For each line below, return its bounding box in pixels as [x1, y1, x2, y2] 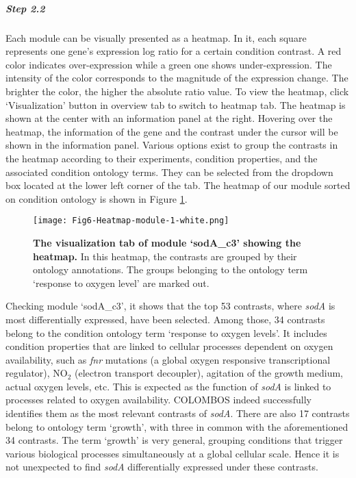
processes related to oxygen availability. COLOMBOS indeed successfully [5, 392, 311, 407]
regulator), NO [5, 366, 68, 380]
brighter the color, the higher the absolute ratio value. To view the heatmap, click [5, 84, 349, 98]
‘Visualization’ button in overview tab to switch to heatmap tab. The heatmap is [5, 97, 346, 112]
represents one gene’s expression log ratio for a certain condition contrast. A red [5, 44, 342, 58]
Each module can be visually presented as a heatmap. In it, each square [5, 30, 307, 45]
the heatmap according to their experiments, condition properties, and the [5, 151, 318, 165]
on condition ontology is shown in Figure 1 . [5, 191, 188, 205]
